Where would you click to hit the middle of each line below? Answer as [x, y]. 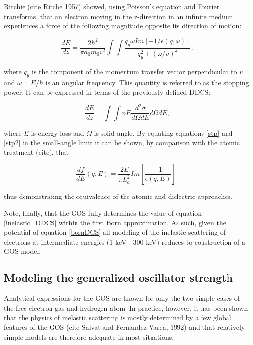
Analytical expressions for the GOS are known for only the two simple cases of [122, 298]
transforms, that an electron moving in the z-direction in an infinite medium [119, 16]
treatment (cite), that [36, 152]
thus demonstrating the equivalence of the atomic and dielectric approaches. [118, 196]
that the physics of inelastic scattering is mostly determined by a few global [118, 317]
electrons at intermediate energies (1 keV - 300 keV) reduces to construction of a [125, 241]
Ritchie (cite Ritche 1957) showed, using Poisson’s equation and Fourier [112, 6]
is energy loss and [58, 133]
